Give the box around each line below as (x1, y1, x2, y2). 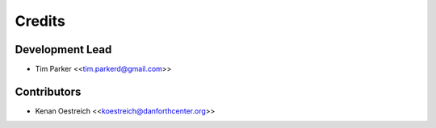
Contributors (15, 85, 82, 98)
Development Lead (15, 43, 112, 56)
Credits (15, 12, 66, 30)
